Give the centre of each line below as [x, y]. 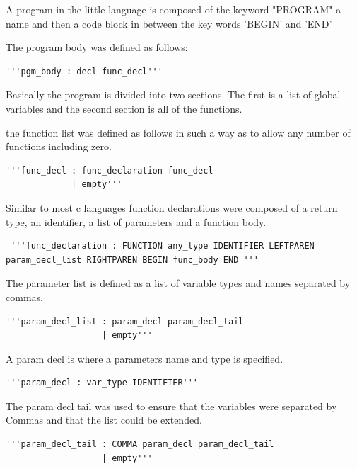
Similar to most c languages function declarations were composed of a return [172, 207]
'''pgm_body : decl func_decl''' [84, 71]
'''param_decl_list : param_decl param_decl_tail [125, 321]
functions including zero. [59, 146]
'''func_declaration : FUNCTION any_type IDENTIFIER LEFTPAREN [163, 246]
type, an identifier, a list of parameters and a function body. [136, 221]
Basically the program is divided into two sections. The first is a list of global [173, 95]
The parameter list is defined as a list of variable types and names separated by [178, 283]
